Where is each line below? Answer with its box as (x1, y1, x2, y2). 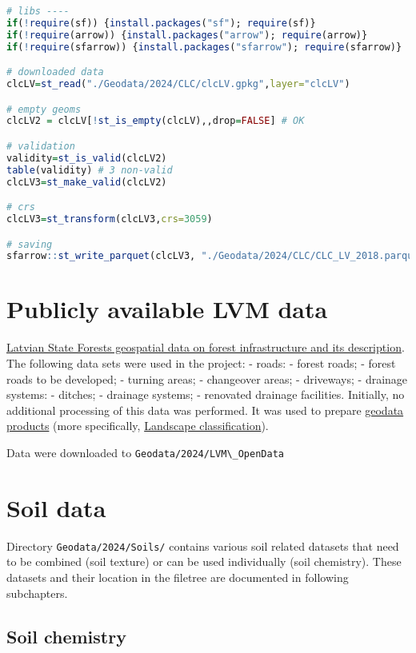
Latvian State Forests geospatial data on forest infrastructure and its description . (6, 339, 405, 356)
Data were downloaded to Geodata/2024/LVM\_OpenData (6, 444, 284, 460)
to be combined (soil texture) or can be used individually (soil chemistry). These (6, 553, 402, 570)
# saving (6, 238, 53, 250)
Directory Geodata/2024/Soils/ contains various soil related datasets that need (6, 537, 399, 554)
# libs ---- (6, 6, 70, 17)
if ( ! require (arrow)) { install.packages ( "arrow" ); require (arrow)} (6, 29, 368, 41)
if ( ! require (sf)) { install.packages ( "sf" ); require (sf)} (6, 17, 316, 29)
